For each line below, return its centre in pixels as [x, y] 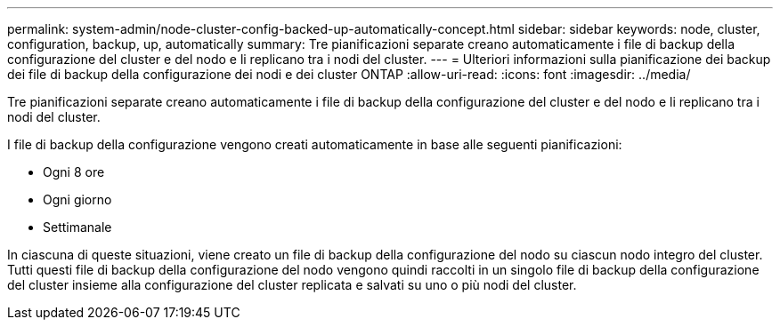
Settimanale [77, 227]
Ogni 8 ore [74, 172]
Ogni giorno [77, 199]
